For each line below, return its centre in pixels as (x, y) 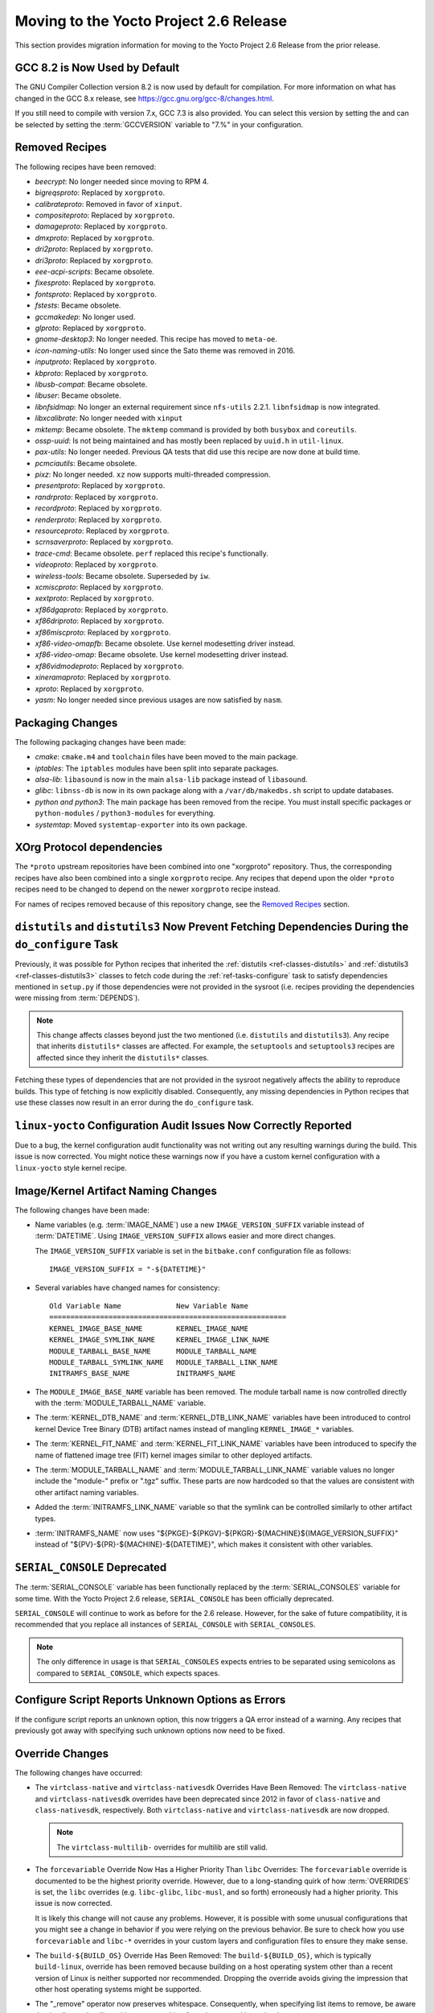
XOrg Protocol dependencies (89, 847)
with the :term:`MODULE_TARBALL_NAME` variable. (121, 1403)
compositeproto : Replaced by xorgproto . (105, 215)
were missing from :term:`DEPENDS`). (78, 998)
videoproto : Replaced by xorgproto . (96, 564)
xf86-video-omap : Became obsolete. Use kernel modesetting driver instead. (162, 655)
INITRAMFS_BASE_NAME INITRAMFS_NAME (143, 1374)
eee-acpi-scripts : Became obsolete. (94, 272)
